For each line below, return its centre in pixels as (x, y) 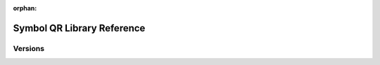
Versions (29, 48)
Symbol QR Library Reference (79, 28)
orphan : (25, 8)
